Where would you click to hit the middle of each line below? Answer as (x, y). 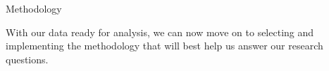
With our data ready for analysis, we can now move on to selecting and (160, 32)
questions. (27, 59)
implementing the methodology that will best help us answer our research (164, 46)
